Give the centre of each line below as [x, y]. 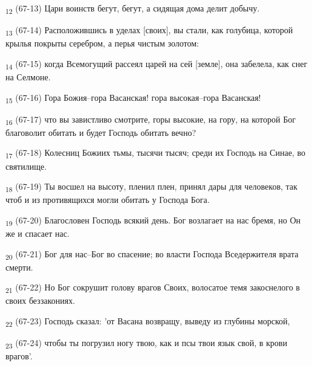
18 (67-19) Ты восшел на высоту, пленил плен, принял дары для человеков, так [151, 187]
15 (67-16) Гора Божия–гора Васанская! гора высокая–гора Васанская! [133, 98]
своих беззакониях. [41, 300]
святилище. [26, 166]
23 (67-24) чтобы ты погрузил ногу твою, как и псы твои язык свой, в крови [146, 343]
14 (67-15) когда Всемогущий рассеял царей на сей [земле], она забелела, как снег [157, 64]
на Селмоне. [28, 76]
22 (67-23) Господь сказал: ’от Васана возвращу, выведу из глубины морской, [148, 322]
